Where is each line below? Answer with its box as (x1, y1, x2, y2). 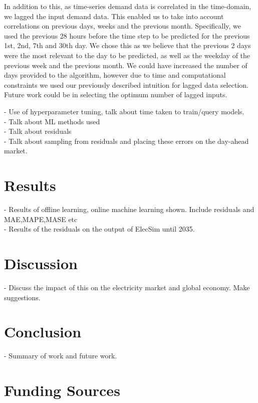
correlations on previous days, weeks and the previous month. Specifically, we (4, 21, 241, 31)
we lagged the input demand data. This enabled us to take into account (4, 11, 224, 21)
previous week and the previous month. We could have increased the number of (4, 60, 247, 70)
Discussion (4, 253, 78, 273)
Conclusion (4, 321, 82, 342)
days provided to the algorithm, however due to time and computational (4, 70, 226, 80)
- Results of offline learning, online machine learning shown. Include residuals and (4, 204, 254, 215)
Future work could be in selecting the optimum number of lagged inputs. (4, 89, 227, 100)
